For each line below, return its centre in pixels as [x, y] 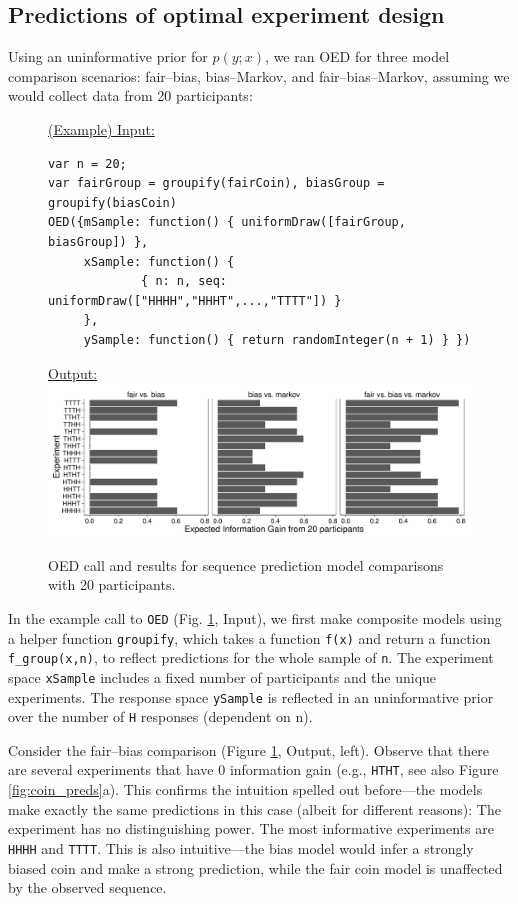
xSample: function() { [159, 261]
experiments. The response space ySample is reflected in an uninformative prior [251, 696]
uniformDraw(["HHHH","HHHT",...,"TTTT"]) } [195, 300]
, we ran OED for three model [357, 56]
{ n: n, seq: [184, 281]
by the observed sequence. [87, 887]
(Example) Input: [101, 128]
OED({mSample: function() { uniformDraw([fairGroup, [227, 222]
